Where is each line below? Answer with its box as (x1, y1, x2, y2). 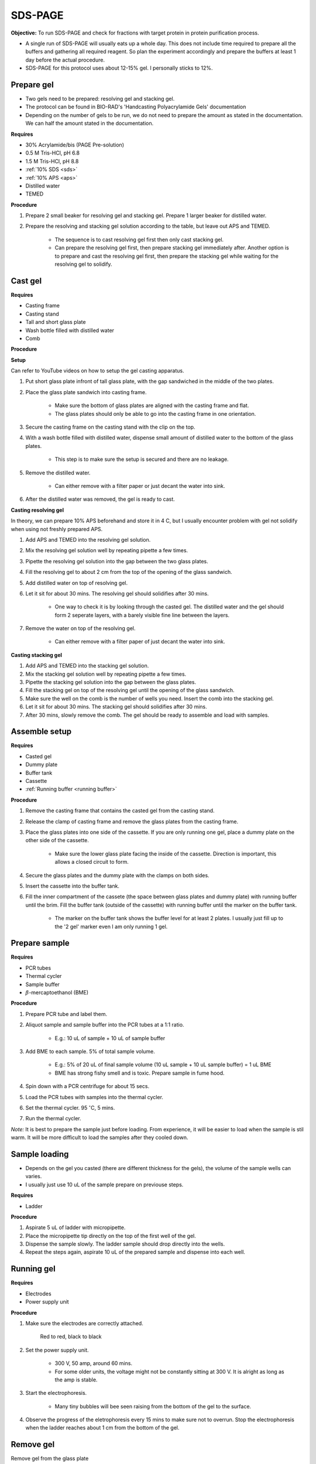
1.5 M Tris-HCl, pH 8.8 (25, 158, 79, 165)
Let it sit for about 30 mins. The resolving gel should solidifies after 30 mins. (25, 590, 209, 597)
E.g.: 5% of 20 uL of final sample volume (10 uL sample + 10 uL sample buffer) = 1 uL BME (54, 1061, 272, 1068)
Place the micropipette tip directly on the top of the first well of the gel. (25, 1232, 196, 1239)
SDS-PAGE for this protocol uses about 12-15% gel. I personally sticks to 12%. (25, 64, 213, 71)
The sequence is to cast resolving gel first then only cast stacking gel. (54, 236, 224, 243)
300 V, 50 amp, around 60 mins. (54, 1360, 133, 1367)
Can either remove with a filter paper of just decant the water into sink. (54, 638, 225, 645)
